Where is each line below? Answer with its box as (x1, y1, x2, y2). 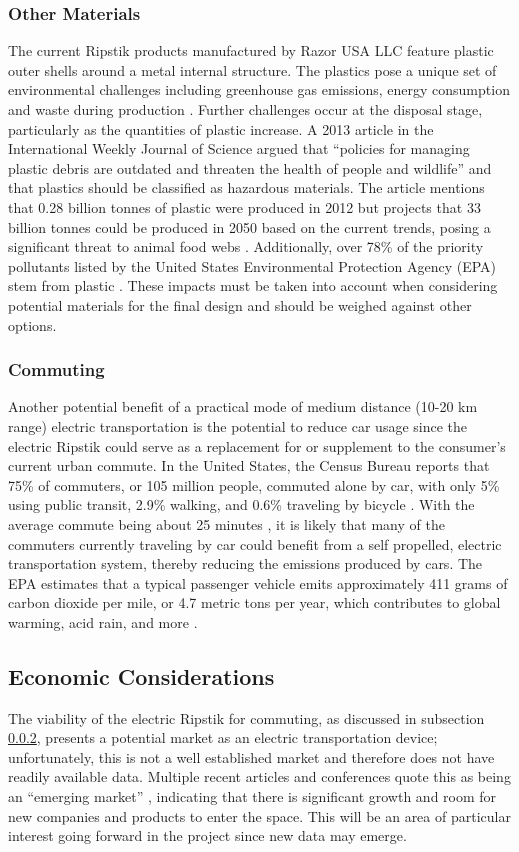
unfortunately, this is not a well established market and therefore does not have (8, 746, 495, 767)
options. (8, 314, 57, 335)
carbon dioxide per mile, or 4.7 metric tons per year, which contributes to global (8, 592, 501, 613)
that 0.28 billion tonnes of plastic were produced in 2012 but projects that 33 (8, 196, 481, 217)
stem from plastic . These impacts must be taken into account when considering (8, 275, 498, 296)
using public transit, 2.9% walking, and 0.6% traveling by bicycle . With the (8, 494, 475, 515)
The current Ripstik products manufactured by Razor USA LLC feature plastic (8, 40, 494, 61)
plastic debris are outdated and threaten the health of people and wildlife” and (8, 157, 492, 178)
